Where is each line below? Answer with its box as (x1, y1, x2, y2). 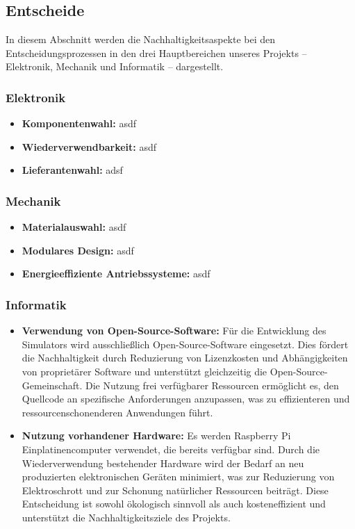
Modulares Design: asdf (22, 243, 134, 257)
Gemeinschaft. (22, 377, 83, 392)
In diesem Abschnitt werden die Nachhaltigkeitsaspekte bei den (6, 32, 276, 47)
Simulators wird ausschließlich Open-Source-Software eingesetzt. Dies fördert (22, 336, 349, 351)
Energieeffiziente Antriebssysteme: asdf (22, 266, 210, 281)
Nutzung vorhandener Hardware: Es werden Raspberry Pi (22, 428, 291, 443)
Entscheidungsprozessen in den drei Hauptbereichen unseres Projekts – (6, 45, 307, 60)
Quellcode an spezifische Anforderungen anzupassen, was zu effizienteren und (22, 391, 350, 406)
